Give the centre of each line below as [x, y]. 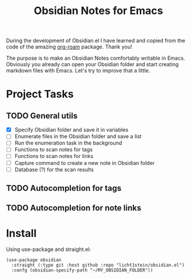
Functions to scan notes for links [54, 156]
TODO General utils [42, 116]
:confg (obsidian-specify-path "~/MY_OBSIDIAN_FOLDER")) [82, 270]
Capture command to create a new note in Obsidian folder [85, 163]
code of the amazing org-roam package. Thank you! [69, 47]
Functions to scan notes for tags [53, 150]
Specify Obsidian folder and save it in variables [71, 130]
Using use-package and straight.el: [49, 249]
